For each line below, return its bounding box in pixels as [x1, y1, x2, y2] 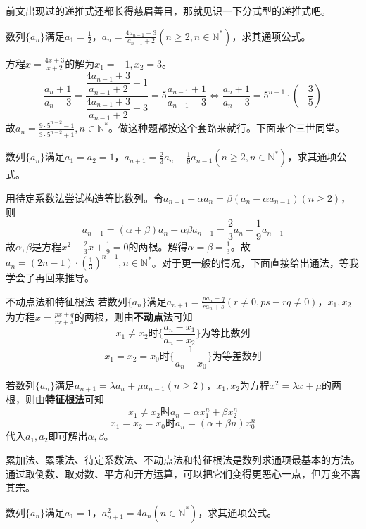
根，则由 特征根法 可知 [6, 392, 104, 407]
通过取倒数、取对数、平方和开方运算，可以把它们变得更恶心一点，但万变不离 [6, 466, 360, 480]
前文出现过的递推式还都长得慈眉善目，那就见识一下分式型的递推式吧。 [6, 4, 331, 18]
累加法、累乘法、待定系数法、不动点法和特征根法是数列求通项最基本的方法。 [6, 452, 360, 466]
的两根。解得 [128, 238, 188, 253]
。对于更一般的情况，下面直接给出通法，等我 [151, 255, 359, 269]
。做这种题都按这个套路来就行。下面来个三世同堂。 [108, 120, 345, 135]
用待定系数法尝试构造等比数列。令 [6, 190, 163, 205]
